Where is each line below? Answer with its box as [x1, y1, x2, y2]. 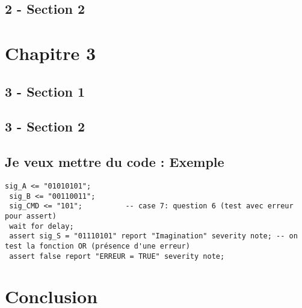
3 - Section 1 [5, 82, 85, 100]
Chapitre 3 [5, 40, 96, 65]
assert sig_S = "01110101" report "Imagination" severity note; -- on [9, 232, 298, 241]
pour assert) [5, 211, 57, 220]
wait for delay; [9, 222, 74, 231]
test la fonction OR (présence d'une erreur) [5, 241, 190, 250]
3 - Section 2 [5, 117, 85, 136]
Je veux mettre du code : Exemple [5, 152, 224, 171]
